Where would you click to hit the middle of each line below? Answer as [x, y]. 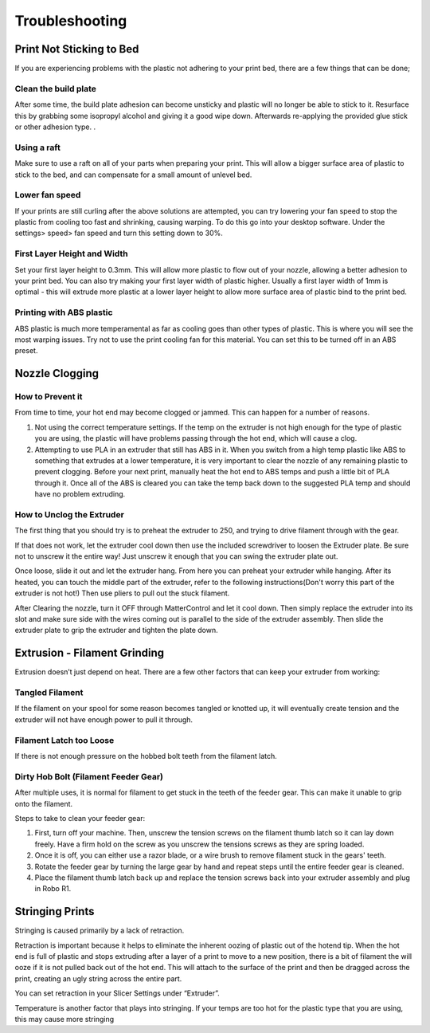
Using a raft [38, 147]
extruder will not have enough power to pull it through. [104, 719]
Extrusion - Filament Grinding [90, 653]
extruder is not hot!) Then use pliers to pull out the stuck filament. [122, 593]
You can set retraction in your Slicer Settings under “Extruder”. [117, 993]
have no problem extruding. [80, 494]
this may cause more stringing [64, 1019]
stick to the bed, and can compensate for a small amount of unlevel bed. [133, 175]
